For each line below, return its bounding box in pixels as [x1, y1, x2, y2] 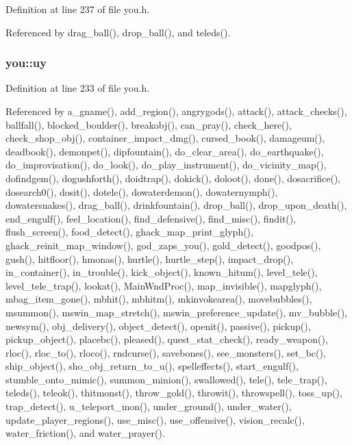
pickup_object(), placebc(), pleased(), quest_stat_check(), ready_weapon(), [5, 332, 328, 346]
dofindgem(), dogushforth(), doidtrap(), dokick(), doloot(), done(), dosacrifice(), [5, 170, 341, 185]
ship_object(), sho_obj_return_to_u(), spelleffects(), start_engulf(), [5, 359, 299, 373]
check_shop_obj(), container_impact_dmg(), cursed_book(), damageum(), [5, 131, 325, 145]
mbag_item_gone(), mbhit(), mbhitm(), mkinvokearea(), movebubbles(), [5, 292, 312, 306]
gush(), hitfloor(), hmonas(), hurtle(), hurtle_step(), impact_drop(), [5, 251, 294, 266]
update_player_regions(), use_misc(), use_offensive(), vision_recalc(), [5, 412, 305, 427]
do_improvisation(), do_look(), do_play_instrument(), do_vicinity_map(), [5, 157, 327, 172]
